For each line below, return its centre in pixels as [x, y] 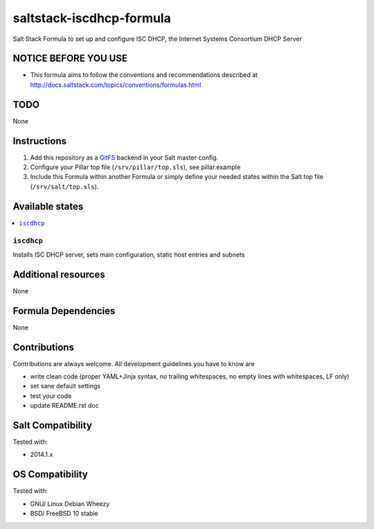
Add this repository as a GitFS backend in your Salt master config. [124, 157]
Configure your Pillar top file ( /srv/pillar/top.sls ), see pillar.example [135, 167]
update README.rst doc [65, 406]
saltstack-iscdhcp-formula [92, 18]
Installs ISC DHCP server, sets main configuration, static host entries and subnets [129, 254]
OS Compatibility [50, 475]
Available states [48, 206]
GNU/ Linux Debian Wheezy [70, 503]
